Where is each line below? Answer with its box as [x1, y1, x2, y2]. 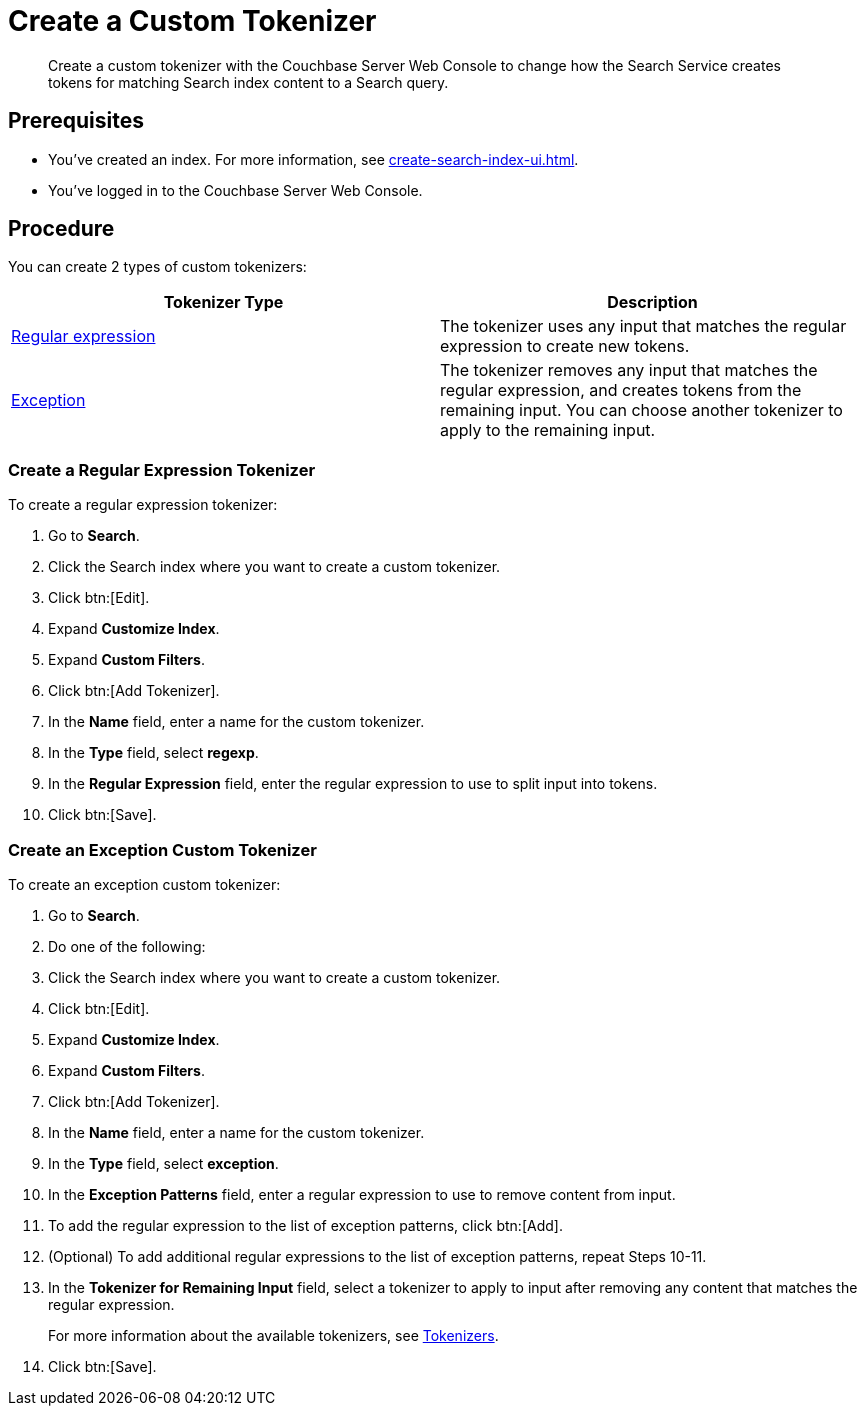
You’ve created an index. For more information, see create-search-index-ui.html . [48, 150, 579, 168]
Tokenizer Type [163, 292, 284, 313]
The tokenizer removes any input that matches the [440, 360, 818, 381]
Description [607, 292, 698, 313]
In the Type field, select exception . [48, 1154, 279, 1172]
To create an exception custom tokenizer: [8, 875, 281, 893]
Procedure [8, 216, 115, 242]
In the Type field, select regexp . [48, 744, 259, 762]
